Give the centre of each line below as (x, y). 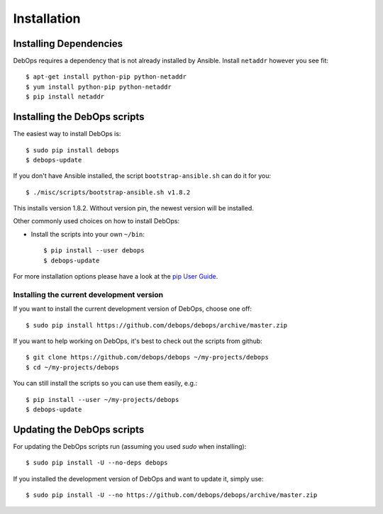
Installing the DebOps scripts (79, 117)
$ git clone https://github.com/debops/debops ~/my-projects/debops (147, 357)
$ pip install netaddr (65, 97)
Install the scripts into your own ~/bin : (88, 234)
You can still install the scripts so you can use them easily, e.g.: (105, 384)
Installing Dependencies (68, 44)
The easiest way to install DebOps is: (67, 134)
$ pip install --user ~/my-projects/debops (102, 400)
